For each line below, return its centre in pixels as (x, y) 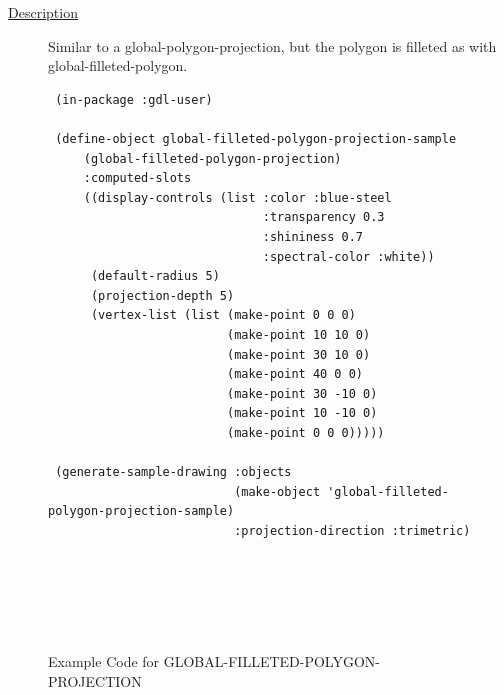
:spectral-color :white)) (348, 256)
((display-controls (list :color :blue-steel (237, 197)
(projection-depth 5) (162, 295)
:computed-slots (137, 178)
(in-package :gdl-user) (134, 99)
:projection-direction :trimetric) (352, 530)
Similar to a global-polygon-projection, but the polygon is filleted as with (272, 45)
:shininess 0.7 (312, 236)
